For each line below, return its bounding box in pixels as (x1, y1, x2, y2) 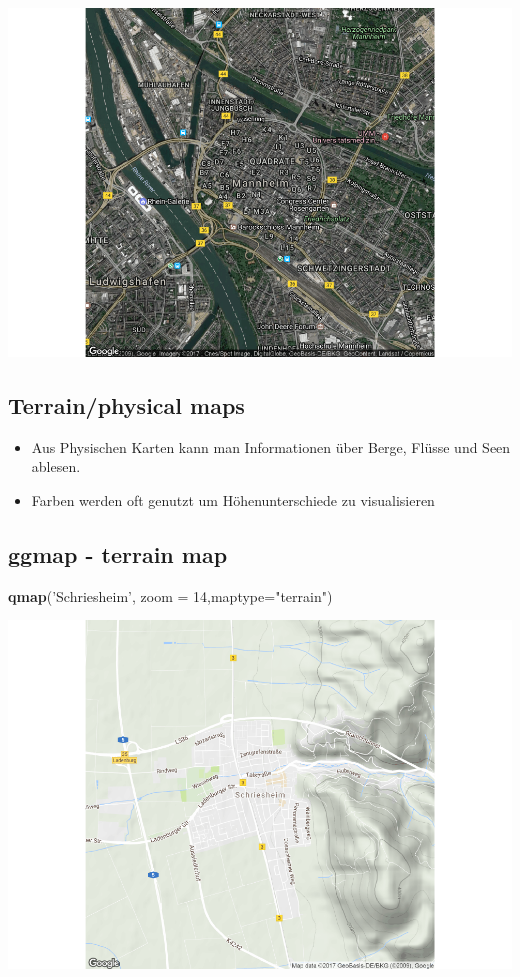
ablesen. (31, 456, 81, 477)
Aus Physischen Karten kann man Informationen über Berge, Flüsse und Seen (31, 436, 511, 457)
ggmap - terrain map (8, 538, 228, 569)
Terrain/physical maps (8, 389, 245, 420)
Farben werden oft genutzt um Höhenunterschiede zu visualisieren (31, 489, 435, 510)
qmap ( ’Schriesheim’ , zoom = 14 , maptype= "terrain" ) (8, 585, 333, 606)
